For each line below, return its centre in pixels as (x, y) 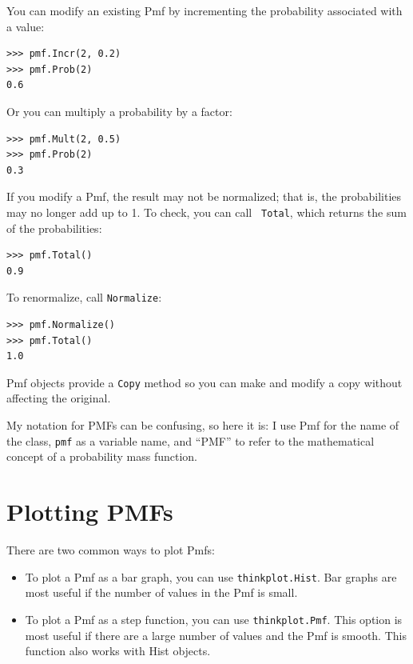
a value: (26, 26)
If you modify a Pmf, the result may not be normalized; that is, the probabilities (204, 196)
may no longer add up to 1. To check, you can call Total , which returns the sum (206, 212)
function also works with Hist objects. (118, 651)
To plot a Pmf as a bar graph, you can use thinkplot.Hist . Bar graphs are (211, 576)
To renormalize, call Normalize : (84, 297)
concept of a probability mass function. (102, 456)
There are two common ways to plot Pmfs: (111, 550)
